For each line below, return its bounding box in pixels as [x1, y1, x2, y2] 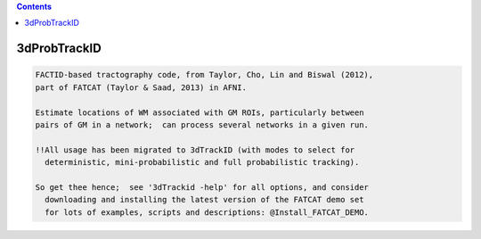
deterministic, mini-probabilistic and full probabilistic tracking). [45, 157, 360, 168]
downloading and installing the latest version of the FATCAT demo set [45, 194, 364, 205]
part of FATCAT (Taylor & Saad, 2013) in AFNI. [35, 82, 247, 93]
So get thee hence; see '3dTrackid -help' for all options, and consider [35, 182, 370, 192]
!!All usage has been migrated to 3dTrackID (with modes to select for [35, 144, 355, 155]
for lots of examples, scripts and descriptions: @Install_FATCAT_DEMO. [45, 207, 370, 218]
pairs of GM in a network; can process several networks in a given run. [35, 119, 370, 129]
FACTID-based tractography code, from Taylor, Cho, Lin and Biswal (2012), [35, 70, 374, 80]
